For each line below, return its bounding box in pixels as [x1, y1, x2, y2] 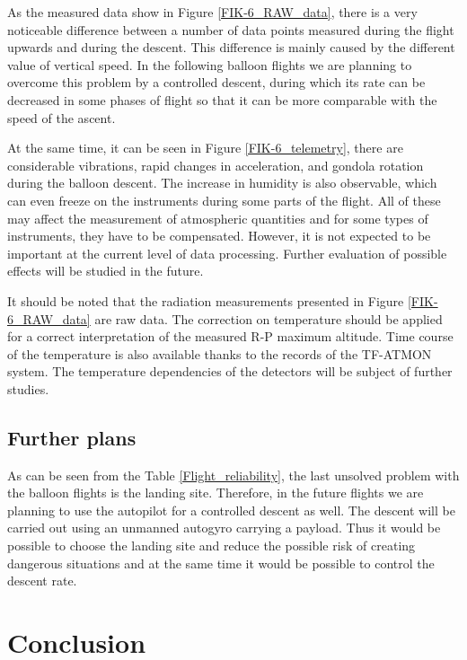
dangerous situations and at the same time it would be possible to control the [7, 553, 435, 572]
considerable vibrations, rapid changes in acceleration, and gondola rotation [7, 155, 424, 174]
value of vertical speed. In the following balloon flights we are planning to [7, 55, 412, 74]
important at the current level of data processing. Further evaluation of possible [7, 243, 447, 262]
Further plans [7, 423, 137, 451]
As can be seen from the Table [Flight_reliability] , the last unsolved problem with [7, 465, 460, 484]
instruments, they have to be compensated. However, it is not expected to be [7, 226, 431, 245]
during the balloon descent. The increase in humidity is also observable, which [7, 173, 437, 192]
